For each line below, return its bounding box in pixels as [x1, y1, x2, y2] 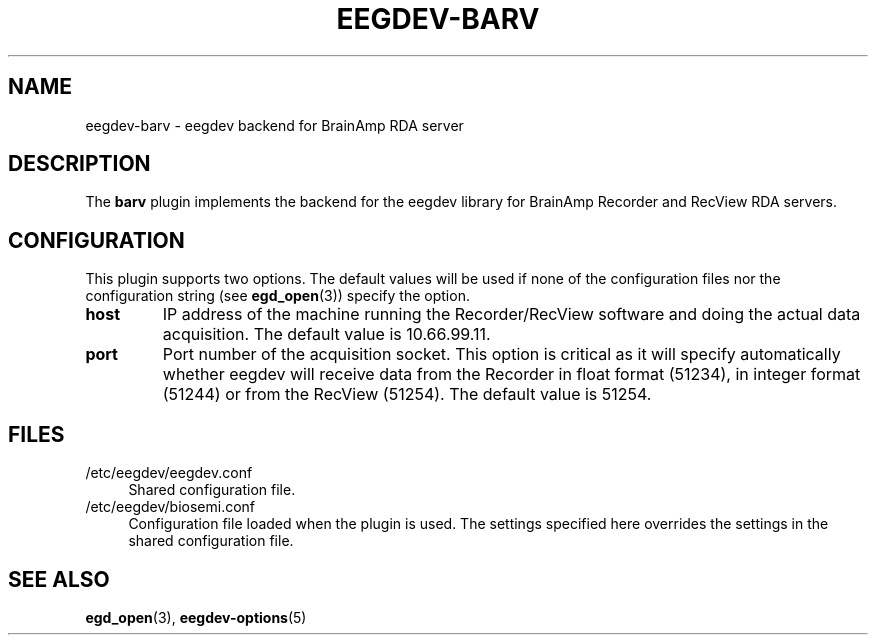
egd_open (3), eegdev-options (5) [85, 608, 307, 626]
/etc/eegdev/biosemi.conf [85, 498, 256, 516]
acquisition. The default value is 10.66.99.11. [162, 324, 491, 345]
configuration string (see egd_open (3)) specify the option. [85, 287, 470, 305]
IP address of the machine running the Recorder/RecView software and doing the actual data [162, 304, 861, 325]
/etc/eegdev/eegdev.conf [85, 464, 253, 482]
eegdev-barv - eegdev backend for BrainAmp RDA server [85, 116, 464, 134]
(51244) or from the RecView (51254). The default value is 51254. [162, 384, 652, 405]
